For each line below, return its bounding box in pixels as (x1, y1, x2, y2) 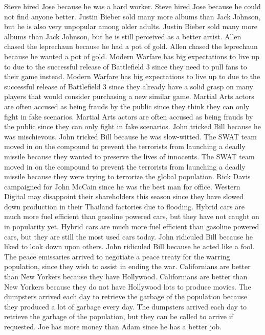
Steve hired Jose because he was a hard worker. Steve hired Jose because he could (4, 1, 261, 11)
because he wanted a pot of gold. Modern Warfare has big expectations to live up (4, 51, 259, 61)
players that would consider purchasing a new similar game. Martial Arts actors (4, 91, 254, 102)
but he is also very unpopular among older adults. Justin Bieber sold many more (4, 21, 257, 32)
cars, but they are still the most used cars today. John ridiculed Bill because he (4, 231, 253, 242)
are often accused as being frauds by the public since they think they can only (4, 101, 250, 111)
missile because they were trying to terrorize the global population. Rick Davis (4, 171, 251, 182)
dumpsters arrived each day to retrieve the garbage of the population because (4, 291, 247, 302)
